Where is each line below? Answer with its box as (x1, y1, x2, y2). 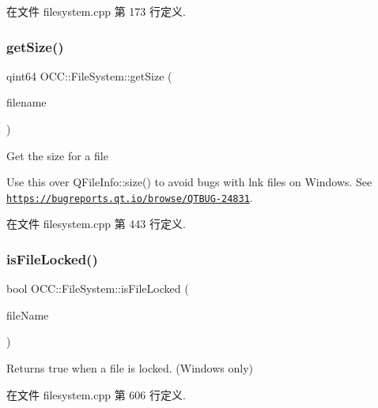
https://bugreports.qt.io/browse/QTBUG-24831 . (6, 189, 253, 205)
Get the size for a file (6, 147, 108, 163)
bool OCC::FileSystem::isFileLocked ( (6, 280, 189, 297)
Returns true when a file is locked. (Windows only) (6, 360, 254, 376)
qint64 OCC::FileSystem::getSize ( (6, 67, 172, 84)
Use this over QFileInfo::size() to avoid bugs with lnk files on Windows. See (6, 174, 372, 190)
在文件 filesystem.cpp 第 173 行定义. (6, 3, 186, 19)
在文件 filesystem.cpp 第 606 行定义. (6, 386, 186, 402)
